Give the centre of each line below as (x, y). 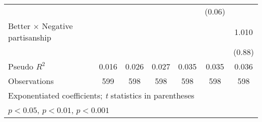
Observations (31, 81)
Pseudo (21, 66)
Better (19, 26)
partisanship (30, 37)
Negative (57, 26)
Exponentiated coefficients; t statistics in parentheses (101, 95)
